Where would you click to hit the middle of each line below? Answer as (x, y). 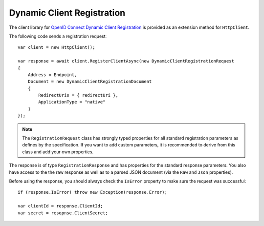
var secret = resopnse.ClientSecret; (63, 213)
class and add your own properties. (58, 152)
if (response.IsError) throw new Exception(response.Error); (92, 192)
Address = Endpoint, (52, 75)
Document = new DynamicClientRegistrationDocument (90, 82)
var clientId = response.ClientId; (60, 206)
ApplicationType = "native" (72, 102)
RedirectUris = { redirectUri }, (78, 95)
